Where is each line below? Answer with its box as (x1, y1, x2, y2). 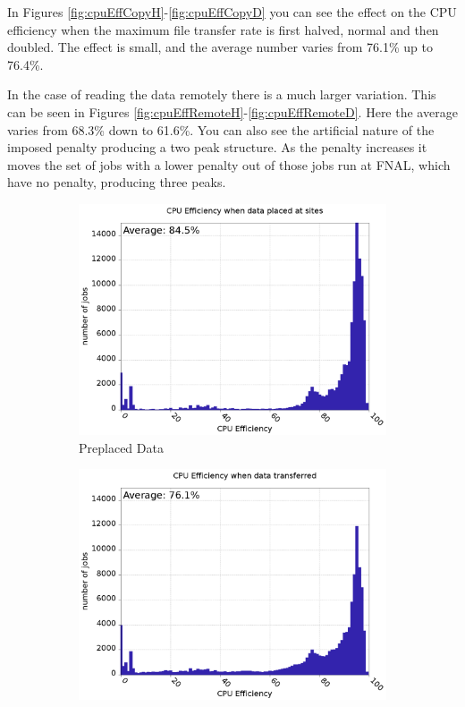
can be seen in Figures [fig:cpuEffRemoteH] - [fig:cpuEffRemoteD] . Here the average (7, 102, 458, 121)
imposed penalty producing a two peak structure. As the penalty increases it (7, 138, 427, 157)
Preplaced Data (79, 438, 164, 456)
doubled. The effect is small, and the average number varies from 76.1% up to (7, 38, 433, 56)
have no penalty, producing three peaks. (7, 173, 226, 192)
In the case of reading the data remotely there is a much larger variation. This (7, 85, 436, 104)
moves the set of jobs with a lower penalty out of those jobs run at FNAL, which (7, 155, 451, 174)
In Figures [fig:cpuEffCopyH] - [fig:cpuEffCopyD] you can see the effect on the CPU (7, 3, 457, 21)
